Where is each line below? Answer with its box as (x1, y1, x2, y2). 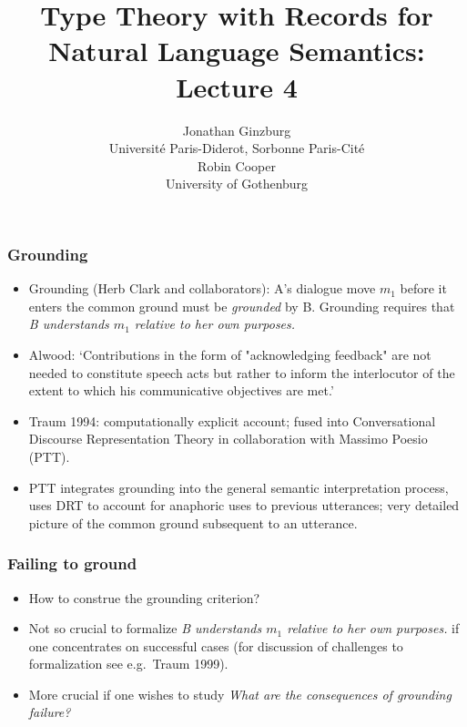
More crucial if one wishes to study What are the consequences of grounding (28, 684, 452, 703)
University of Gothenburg (165, 174, 309, 193)
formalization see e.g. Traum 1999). (28, 654, 228, 673)
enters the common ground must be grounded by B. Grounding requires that (28, 296, 455, 315)
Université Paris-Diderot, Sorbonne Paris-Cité (108, 138, 365, 158)
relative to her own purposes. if (287, 619, 460, 638)
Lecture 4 (176, 67, 298, 105)
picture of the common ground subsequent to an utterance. (28, 513, 358, 532)
